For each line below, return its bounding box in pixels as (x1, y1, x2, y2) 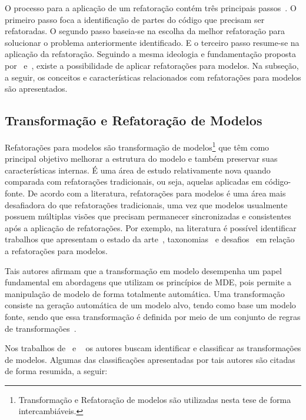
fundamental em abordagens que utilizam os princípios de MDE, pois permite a (5, 276, 291, 288)
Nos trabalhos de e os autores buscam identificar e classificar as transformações (5, 342, 301, 354)
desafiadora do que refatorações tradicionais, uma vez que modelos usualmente (5, 198, 288, 211)
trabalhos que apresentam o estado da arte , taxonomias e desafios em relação (5, 233, 295, 245)
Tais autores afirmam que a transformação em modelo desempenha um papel (5, 264, 282, 276)
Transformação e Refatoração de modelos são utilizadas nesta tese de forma (18, 393, 291, 405)
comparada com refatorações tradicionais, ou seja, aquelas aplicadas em (5, 175, 262, 188)
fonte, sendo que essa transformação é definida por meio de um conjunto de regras (5, 310, 301, 322)
